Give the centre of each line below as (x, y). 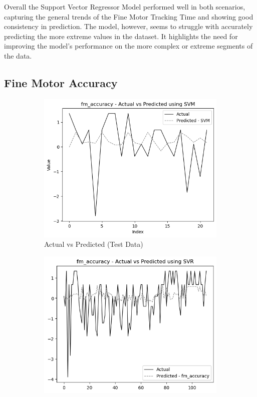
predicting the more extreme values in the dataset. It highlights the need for (121, 36)
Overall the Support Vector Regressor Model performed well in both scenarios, (125, 7)
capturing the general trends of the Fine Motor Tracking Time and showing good (129, 16)
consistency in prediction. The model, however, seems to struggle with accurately (128, 26)
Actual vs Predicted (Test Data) (94, 244)
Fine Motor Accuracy (61, 82)
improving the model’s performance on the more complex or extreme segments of (128, 46)
